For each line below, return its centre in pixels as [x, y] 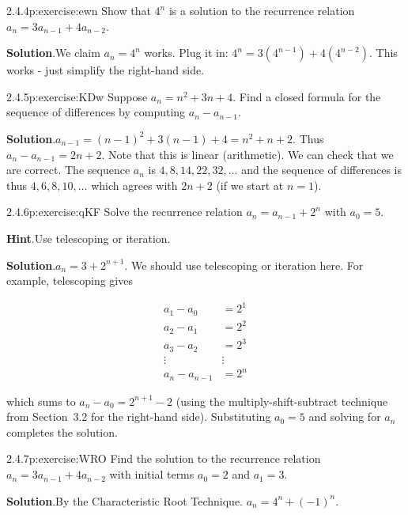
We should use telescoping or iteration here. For [247, 265]
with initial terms [152, 474]
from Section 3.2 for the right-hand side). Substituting [139, 417]
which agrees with [134, 185]
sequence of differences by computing [96, 112]
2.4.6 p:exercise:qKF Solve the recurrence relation [125, 212]
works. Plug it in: [186, 53]
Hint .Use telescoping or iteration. [89, 238]
